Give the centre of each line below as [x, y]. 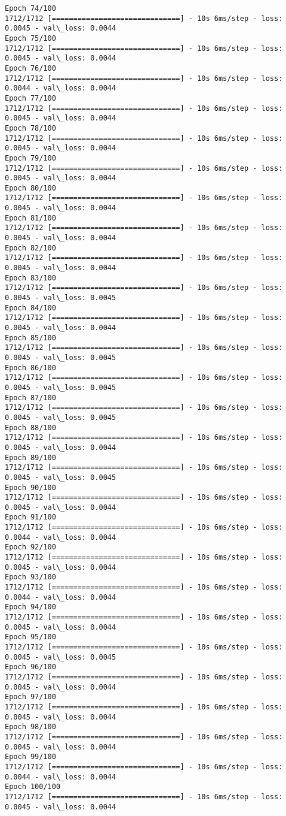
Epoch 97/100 [30, 697]
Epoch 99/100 [30, 757]
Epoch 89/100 [30, 457]
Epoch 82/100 [30, 248]
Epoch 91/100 [30, 517]
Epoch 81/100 [30, 218]
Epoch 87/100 [30, 398]
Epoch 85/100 [30, 338]
